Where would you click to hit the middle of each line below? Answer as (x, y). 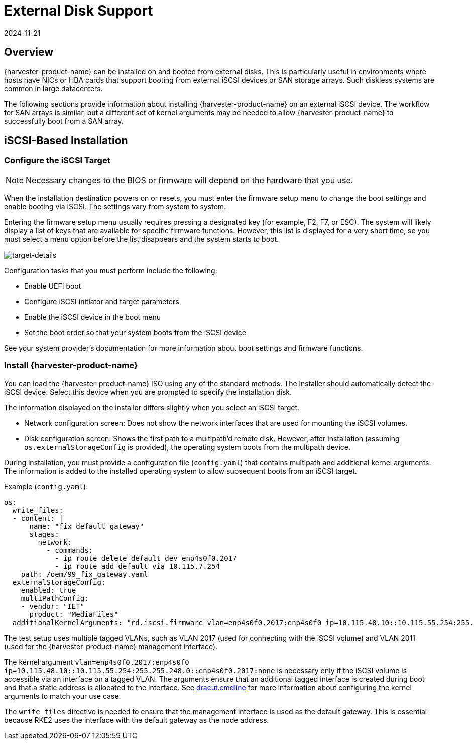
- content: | (38, 518)
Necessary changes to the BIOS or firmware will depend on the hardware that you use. (190, 180)
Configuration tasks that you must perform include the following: (111, 270)
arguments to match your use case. (63, 696)
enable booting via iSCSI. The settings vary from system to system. (115, 206)
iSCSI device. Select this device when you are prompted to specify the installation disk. (148, 392)
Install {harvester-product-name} (71, 366)
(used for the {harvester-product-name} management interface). (111, 646)
